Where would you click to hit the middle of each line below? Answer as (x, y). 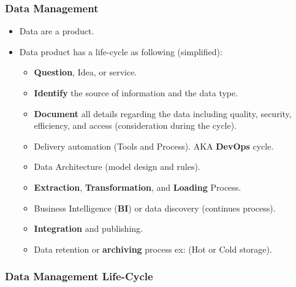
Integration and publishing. (88, 228)
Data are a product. (57, 31)
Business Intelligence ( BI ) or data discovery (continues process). (155, 208)
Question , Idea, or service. (85, 72)
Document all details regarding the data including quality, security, (163, 113)
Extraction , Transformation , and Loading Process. (138, 187)
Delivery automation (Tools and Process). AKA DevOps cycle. (154, 146)
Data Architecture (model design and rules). (117, 166)
